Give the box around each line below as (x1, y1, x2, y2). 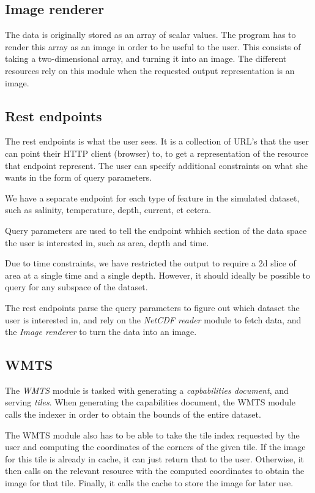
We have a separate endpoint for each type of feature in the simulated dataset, (5, 191, 300, 204)
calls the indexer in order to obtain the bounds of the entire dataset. (5, 408, 261, 421)
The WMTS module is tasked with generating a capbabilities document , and (5, 383, 289, 396)
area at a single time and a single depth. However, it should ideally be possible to (5, 268, 310, 281)
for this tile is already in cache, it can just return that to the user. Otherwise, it (5, 452, 305, 465)
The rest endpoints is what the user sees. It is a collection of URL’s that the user (5, 135, 309, 148)
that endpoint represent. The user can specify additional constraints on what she (5, 159, 308, 171)
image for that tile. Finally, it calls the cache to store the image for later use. (5, 476, 294, 489)
